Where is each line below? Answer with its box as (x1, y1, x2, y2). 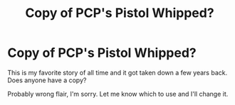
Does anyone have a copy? (7, 76, 87, 84)
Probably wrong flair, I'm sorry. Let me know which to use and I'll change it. (7, 89, 229, 98)
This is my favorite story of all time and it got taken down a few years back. (7, 68, 228, 77)
